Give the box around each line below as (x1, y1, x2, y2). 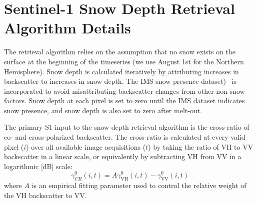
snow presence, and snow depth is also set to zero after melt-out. (4, 105, 202, 115)
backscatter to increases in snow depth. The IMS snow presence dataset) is (4, 76, 237, 86)
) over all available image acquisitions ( (26, 141, 146, 152)
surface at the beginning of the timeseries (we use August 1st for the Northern (4, 56, 244, 66)
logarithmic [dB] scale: (4, 161, 72, 171)
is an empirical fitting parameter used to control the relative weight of (31, 180, 246, 191)
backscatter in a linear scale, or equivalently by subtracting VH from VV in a (4, 151, 241, 162)
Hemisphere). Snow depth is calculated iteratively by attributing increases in (4, 66, 239, 76)
